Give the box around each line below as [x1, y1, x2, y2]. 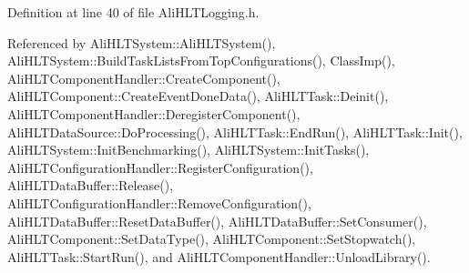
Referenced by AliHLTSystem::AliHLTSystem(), [7, 33, 276, 52]
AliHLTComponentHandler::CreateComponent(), [7, 68, 280, 87]
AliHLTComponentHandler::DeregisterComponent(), [7, 104, 301, 123]
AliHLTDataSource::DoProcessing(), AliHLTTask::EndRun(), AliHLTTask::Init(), [7, 122, 463, 141]
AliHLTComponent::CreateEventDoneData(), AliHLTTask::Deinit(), [7, 86, 389, 106]
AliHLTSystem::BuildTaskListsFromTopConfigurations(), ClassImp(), [7, 51, 395, 70]
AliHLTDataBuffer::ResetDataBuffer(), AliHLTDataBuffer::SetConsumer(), [7, 211, 427, 230]
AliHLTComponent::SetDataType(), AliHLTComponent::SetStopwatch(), [7, 229, 416, 248]
